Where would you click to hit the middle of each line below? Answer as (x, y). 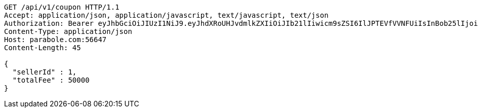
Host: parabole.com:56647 (55, 40)
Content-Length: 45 (43, 48)
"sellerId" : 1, (45, 72)
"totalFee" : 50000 (51, 80)
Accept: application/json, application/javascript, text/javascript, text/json (166, 15)
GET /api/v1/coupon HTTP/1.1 (62, 7)
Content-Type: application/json (68, 31)
